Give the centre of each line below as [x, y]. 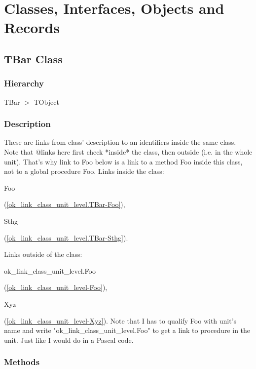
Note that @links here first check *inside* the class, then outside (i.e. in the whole [128, 151]
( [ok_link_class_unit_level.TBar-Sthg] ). [66, 237]
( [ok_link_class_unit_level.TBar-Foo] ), [65, 204]
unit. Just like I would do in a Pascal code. [69, 340]
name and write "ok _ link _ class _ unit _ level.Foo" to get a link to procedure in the [127, 330]
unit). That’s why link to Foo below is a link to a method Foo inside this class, [123, 161]
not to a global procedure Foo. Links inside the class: [84, 171]
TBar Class [33, 59]
